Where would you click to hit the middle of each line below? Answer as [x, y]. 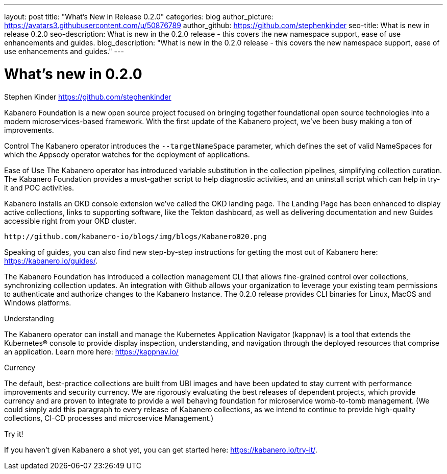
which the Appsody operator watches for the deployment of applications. [127, 154]
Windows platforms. [38, 302]
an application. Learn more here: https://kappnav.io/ [91, 351]
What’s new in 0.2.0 [73, 74]
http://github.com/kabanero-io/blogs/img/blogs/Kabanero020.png [135, 236]
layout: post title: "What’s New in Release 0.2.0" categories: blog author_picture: [139, 17]
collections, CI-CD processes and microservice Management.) [109, 418]
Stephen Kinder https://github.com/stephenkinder [88, 97]
